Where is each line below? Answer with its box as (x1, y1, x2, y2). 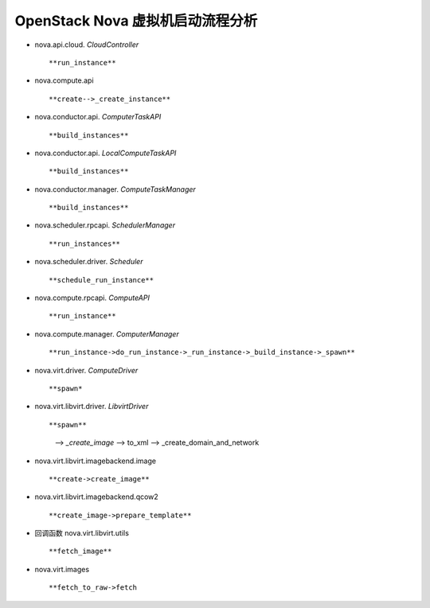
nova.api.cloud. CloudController (34, 40, 139, 49)
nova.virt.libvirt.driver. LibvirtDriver (34, 402, 149, 411)
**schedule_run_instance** (49, 275, 154, 284)
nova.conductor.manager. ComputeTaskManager (34, 184, 197, 194)
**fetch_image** (49, 547, 112, 556)
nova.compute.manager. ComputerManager (34, 329, 179, 338)
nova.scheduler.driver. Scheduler (34, 257, 143, 267)
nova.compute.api (34, 76, 95, 85)
